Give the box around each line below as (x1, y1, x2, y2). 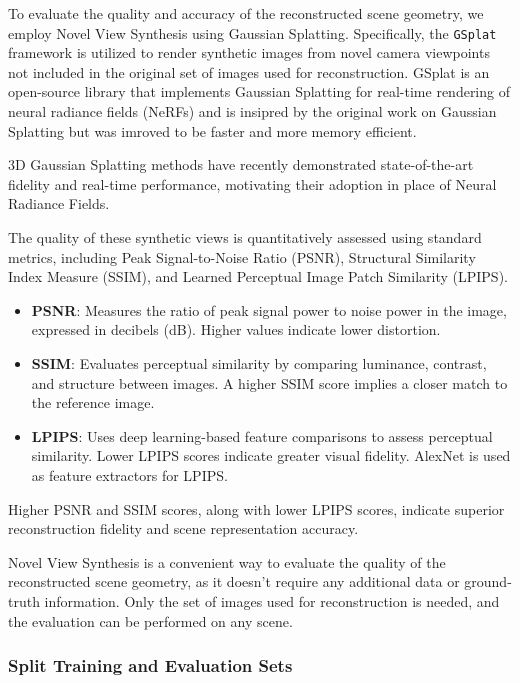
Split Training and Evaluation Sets (8, 653, 293, 678)
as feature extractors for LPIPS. (31, 464, 228, 485)
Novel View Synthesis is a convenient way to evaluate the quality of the (8, 551, 446, 572)
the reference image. (31, 392, 155, 413)
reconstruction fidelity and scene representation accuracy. (8, 518, 359, 539)
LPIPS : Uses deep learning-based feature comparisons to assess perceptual (31, 425, 493, 446)
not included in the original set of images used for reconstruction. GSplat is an (8, 61, 490, 82)
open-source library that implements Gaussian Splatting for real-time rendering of (8, 81, 510, 102)
